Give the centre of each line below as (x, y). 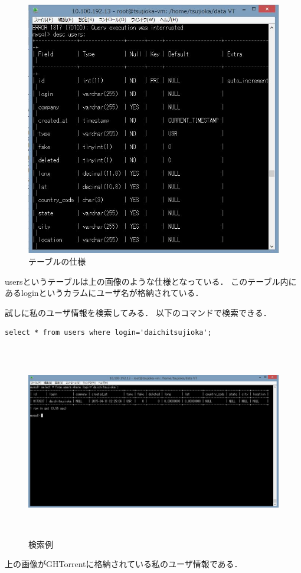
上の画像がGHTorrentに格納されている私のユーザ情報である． (124, 564)
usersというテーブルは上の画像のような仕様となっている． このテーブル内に (151, 281)
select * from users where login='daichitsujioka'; (108, 333)
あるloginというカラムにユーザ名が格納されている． (104, 293)
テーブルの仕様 (57, 261)
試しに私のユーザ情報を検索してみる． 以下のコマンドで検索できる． (138, 312)
